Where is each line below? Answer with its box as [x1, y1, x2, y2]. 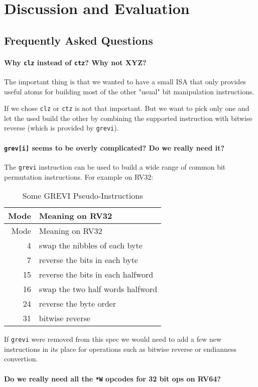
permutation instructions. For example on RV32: [4, 171, 154, 182]
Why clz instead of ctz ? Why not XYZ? [4, 57, 147, 67]
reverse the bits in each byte [39, 254, 138, 266]
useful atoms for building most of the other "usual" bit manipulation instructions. [4, 86, 254, 96]
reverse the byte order [39, 298, 116, 310]
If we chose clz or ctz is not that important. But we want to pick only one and [4, 103, 249, 113]
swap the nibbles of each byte [39, 239, 143, 251]
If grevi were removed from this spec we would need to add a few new [4, 334, 222, 344]
